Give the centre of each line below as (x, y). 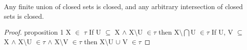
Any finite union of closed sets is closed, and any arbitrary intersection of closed (123, 6)
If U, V (222, 32)
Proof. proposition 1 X (38, 32)
